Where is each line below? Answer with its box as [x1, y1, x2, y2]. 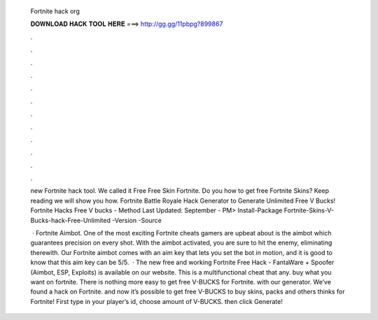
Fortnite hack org [30, 7, 80, 15]
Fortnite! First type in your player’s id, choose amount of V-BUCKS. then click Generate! [30, 297, 283, 305]
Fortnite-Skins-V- [283, 206, 335, 214]
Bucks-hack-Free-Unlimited [30, 216, 111, 224]
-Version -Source [112, 216, 162, 224]
